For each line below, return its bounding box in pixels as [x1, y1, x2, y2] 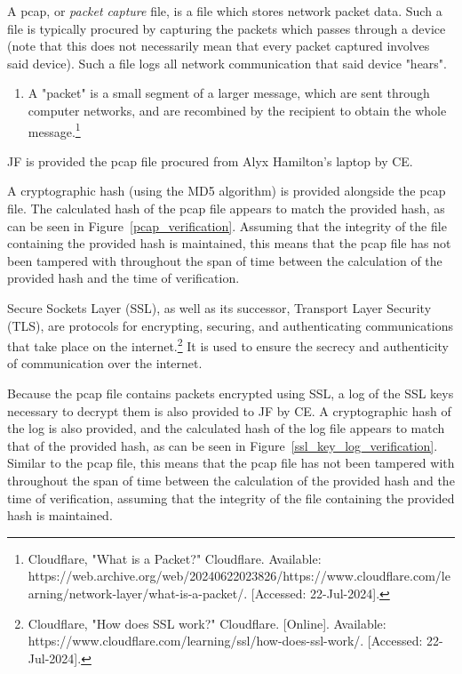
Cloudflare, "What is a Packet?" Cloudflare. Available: [28, 549, 322, 567]
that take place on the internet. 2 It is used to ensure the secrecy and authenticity [7, 334, 450, 355]
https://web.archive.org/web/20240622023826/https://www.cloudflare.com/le [28, 566, 450, 585]
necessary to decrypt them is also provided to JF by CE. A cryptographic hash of [7, 401, 451, 420]
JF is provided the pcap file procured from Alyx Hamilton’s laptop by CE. [7, 151, 413, 170]
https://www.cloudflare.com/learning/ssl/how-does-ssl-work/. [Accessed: [28, 631, 423, 650]
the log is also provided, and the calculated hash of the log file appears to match [7, 419, 445, 437]
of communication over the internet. [7, 354, 203, 373]
